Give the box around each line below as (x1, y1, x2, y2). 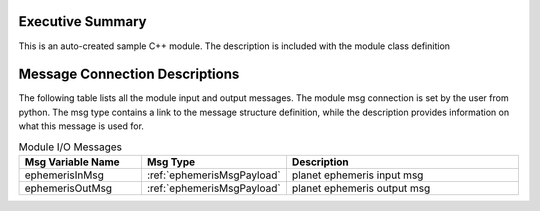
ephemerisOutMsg (24, 181, 113, 195)
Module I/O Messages (18, 140, 123, 154)
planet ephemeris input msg (291, 168, 424, 182)
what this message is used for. (18, 120, 145, 132)
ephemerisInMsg (24, 168, 104, 182)
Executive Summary (18, 13, 147, 30)
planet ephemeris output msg (291, 181, 431, 195)
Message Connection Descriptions (18, 66, 240, 83)
